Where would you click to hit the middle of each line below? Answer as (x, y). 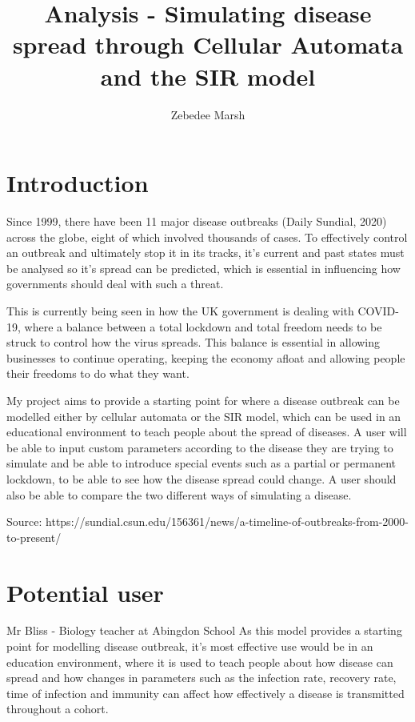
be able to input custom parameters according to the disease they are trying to (200, 447)
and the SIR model (208, 76)
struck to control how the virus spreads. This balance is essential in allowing (194, 342)
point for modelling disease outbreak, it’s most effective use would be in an (190, 646)
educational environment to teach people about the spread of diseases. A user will (207, 432)
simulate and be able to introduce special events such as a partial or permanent (202, 463)
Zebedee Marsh (208, 114)
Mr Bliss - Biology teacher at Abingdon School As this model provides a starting (204, 630)
